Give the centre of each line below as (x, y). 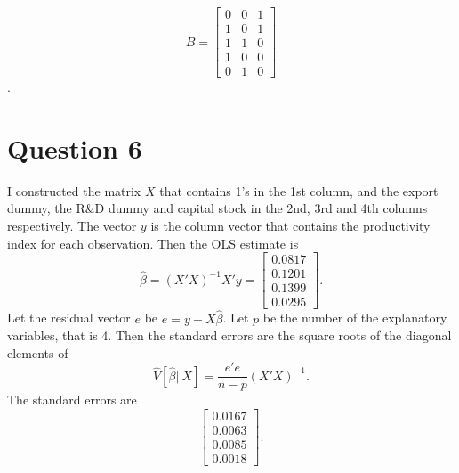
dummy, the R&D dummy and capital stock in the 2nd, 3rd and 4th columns (217, 208)
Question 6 (75, 147)
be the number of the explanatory (355, 318)
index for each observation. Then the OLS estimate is (153, 243)
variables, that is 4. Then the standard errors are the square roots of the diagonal (229, 335)
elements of (38, 352)
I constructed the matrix (74, 190)
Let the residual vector (69, 318)
